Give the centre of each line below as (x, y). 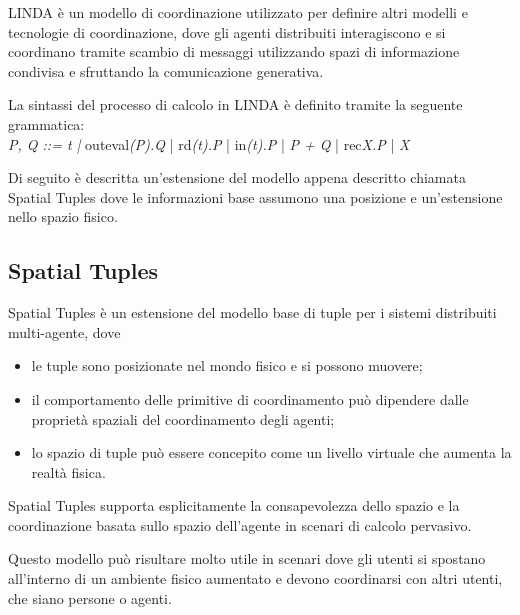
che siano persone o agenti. (90, 597)
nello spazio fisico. (63, 216)
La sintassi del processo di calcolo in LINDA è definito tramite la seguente (235, 104)
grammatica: (46, 123)
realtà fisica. (68, 471)
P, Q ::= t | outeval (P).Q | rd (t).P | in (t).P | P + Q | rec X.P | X (209, 143)
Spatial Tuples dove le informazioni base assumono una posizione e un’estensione (255, 196)
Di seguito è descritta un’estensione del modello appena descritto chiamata (237, 177)
